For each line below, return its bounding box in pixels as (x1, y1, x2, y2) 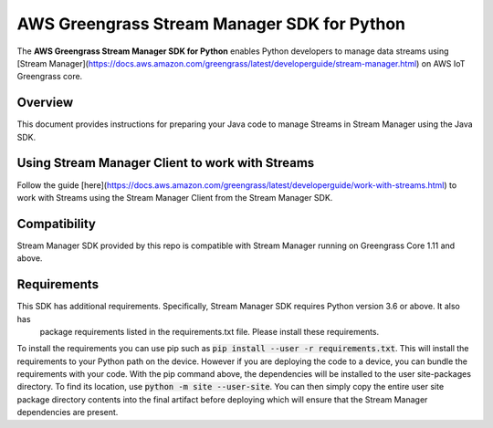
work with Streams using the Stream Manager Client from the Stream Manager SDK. (16, 192, 333, 203)
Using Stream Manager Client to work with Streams (16, 155, 315, 171)
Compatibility (16, 215, 96, 232)
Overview (16, 95, 74, 110)
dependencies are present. (16, 407, 119, 418)
